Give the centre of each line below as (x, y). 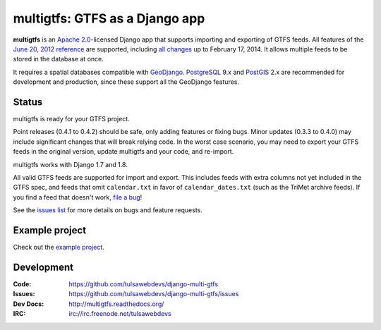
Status (28, 102)
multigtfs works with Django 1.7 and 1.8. (71, 164)
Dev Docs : (29, 304)
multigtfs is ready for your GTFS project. (71, 119)
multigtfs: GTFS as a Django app (109, 18)
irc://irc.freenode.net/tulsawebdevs (120, 314)
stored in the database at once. (58, 59)
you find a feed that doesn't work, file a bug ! (78, 197)
